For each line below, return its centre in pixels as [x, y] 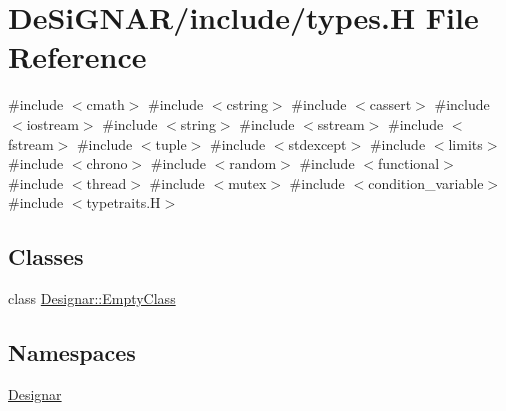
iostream [52, 123]
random [253, 163]
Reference [77, 56]
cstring [247, 104]
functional [408, 163]
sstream [341, 123]
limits [465, 143]
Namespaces [72, 352]
